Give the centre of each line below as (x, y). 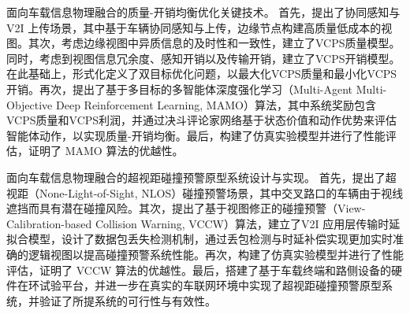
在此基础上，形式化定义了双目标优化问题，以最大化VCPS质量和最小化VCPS (202, 74)
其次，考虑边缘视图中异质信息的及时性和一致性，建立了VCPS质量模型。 (214, 43)
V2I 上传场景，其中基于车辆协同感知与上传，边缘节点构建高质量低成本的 (194, 27)
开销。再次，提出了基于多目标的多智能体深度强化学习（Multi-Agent (180, 89)
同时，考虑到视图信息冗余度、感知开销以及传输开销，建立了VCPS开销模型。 (203, 58)
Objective (30, 104)
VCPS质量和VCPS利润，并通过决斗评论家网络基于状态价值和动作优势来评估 (202, 120)
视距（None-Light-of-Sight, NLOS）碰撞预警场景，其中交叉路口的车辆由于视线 (205, 192)
